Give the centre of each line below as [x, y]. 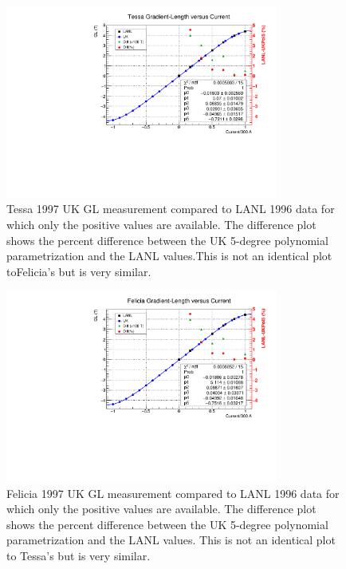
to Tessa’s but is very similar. [79, 555]
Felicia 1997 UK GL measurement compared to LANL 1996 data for [173, 493]
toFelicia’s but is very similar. [79, 271]
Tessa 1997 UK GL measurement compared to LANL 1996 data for [171, 209]
